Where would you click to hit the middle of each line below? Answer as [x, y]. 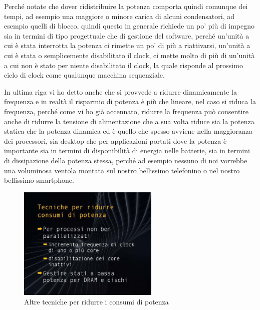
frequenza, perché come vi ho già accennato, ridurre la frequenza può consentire [126, 111]
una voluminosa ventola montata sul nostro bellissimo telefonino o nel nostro [122, 170]
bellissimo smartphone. [39, 180]
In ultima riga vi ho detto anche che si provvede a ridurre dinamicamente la [120, 91]
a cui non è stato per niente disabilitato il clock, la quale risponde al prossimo [123, 65]
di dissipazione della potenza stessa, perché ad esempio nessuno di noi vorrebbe [126, 160]
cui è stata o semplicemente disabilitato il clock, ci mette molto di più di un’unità [129, 55]
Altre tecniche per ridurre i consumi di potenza [96, 302]
